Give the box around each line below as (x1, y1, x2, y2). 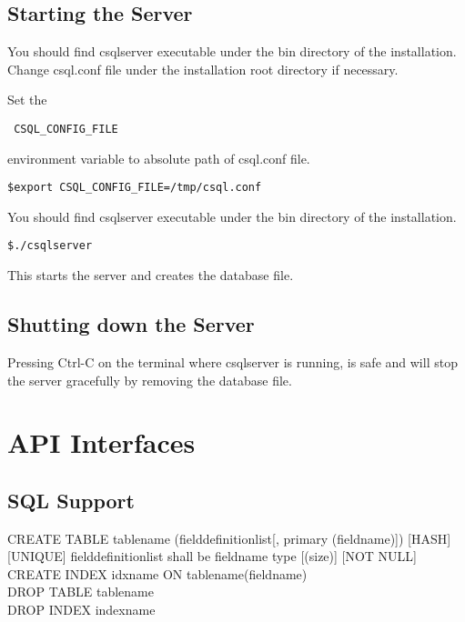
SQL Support (7, 486, 135, 514)
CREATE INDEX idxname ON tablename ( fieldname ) (7, 564, 308, 583)
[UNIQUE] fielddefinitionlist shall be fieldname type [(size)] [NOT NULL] (7, 547, 418, 566)
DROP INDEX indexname (7, 600, 156, 619)
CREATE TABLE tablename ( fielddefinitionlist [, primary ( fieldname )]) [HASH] (7, 528, 451, 547)
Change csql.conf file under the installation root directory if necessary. (7, 59, 399, 78)
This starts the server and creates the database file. (7, 266, 294, 285)
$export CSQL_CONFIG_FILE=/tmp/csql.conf (7, 181, 262, 195)
